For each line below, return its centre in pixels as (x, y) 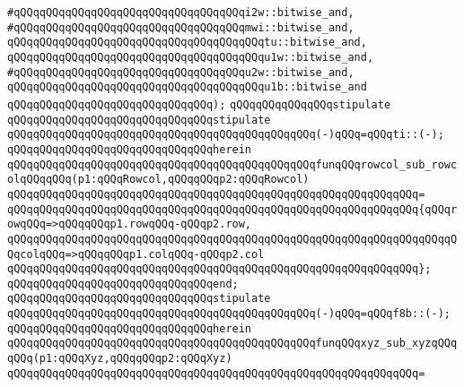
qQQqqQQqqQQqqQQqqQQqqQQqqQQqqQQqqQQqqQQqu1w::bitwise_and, (191, 57)
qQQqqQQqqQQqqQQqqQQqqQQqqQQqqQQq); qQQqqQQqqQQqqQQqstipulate (199, 104)
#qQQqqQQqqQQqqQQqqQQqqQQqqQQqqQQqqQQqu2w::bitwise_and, (181, 72)
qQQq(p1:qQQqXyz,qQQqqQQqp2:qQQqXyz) (120, 359)
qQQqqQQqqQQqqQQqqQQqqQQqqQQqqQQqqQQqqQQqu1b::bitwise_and (187, 87)
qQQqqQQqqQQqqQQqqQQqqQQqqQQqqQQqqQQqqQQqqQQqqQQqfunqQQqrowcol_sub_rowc (232, 164)
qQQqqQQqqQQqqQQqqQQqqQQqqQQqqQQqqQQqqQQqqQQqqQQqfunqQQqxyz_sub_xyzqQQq (232, 344)
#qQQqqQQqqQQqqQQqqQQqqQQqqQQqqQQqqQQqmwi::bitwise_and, (181, 27)
